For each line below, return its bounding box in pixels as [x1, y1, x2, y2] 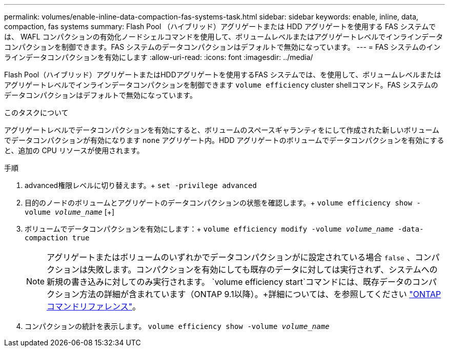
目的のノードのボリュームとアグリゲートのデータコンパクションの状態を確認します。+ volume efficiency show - [25, 198, 421, 207]
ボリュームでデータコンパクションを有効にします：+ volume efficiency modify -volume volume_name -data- [25, 224, 424, 233]
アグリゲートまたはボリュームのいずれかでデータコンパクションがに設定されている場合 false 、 [47, 252, 415, 262]
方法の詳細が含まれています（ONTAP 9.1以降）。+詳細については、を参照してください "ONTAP [79, 289, 441, 299]
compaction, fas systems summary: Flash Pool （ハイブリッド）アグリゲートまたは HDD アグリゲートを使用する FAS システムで [4, 22, 436, 31]
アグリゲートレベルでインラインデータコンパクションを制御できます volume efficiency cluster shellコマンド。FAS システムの [4, 80, 438, 89]
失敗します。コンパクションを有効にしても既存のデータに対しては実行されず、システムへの [88, 264, 438, 275]
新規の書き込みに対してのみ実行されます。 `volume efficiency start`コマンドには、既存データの [47, 277, 413, 287]
